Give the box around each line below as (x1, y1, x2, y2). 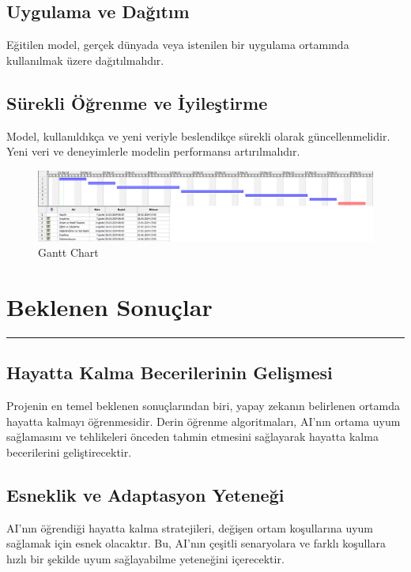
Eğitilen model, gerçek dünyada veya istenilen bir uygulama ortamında (6, 36, 349, 53)
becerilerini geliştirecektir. (6, 443, 132, 460)
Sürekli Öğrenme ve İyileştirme (6, 90, 268, 115)
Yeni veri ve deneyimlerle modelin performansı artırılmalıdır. (6, 143, 300, 160)
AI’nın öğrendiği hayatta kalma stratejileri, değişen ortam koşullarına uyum (6, 519, 374, 536)
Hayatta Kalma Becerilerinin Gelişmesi (6, 360, 333, 385)
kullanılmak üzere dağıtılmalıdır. (6, 51, 164, 68)
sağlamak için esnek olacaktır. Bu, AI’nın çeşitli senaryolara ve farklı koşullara (6, 535, 386, 551)
